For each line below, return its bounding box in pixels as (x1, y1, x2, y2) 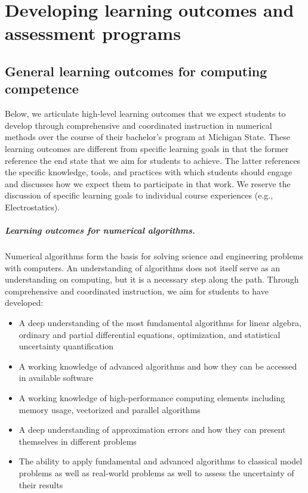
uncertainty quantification (19, 340, 114, 352)
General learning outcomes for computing (5, 61, 267, 80)
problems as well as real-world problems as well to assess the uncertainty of (19, 466, 294, 479)
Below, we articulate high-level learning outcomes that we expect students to (5, 107, 286, 120)
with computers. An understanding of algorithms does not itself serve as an (5, 261, 281, 274)
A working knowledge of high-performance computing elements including (19, 392, 285, 404)
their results (19, 478, 63, 491)
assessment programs (5, 21, 181, 45)
